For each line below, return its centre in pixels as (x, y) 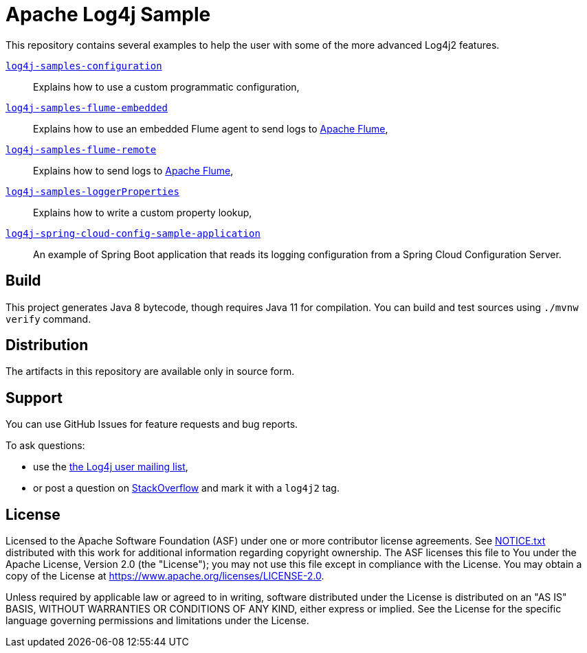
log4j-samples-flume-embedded (87, 107)
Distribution (47, 345)
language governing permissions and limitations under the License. (157, 621)
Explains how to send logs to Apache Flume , (133, 170)
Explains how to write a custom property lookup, (143, 212)
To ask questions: (45, 446)
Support (34, 398)
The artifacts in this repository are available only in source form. (150, 371)
